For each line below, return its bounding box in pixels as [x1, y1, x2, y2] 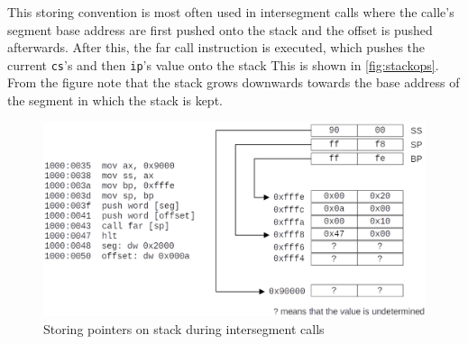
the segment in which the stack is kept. [7, 91, 223, 110]
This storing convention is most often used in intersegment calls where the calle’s [7, 3, 454, 21]
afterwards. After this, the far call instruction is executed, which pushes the [7, 38, 426, 57]
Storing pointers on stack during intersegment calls [43, 319, 325, 338]
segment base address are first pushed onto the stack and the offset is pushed [7, 20, 433, 39]
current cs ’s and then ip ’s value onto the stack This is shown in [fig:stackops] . [7, 55, 439, 74]
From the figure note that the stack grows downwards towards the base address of [7, 73, 460, 92]
